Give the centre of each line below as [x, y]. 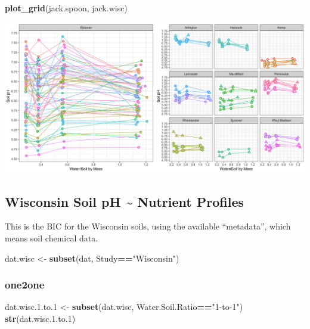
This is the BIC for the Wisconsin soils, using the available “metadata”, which [148, 226]
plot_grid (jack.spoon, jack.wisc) [66, 8]
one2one [25, 285]
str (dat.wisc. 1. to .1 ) [40, 318]
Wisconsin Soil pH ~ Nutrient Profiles [124, 201]
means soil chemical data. [52, 238]
